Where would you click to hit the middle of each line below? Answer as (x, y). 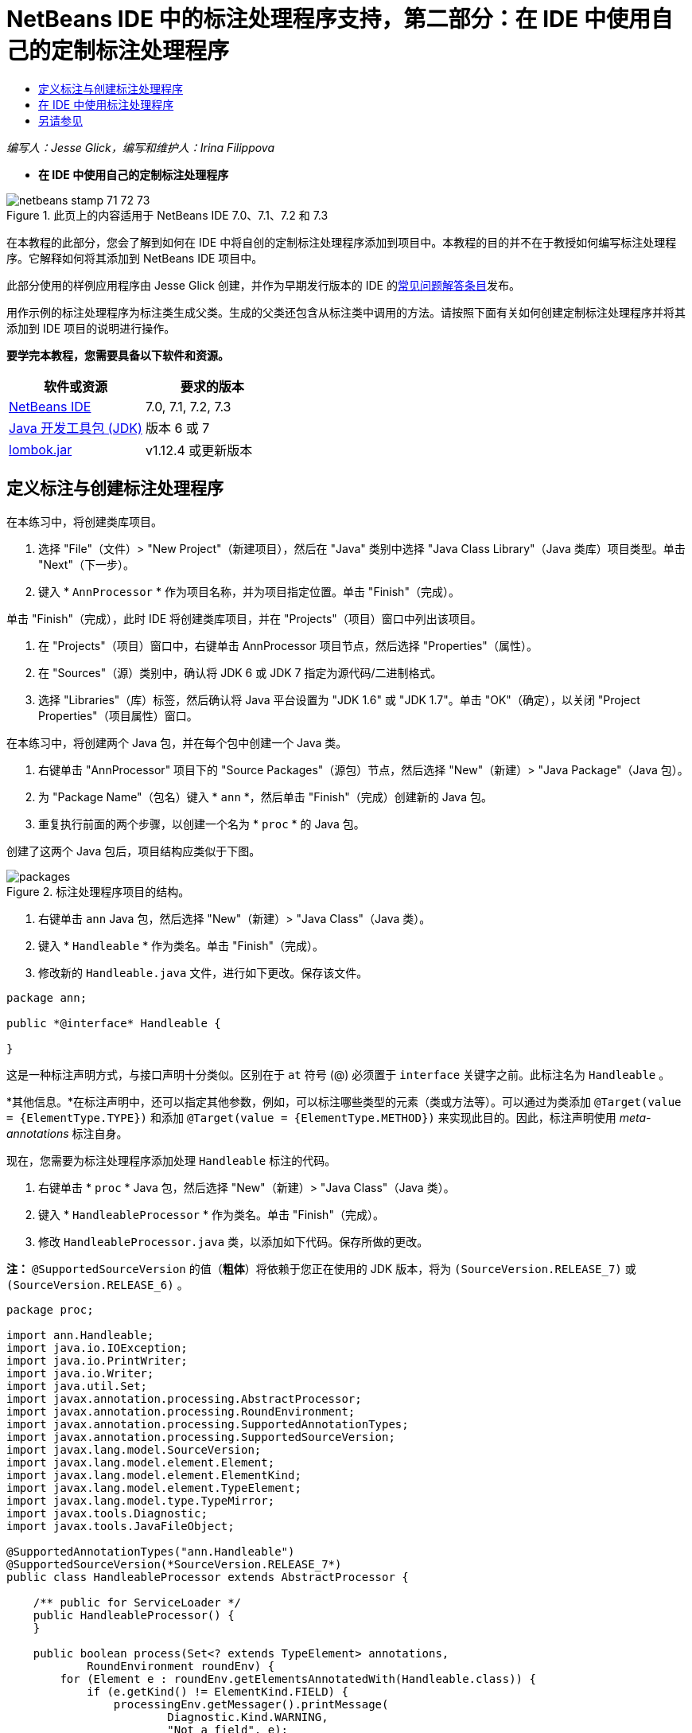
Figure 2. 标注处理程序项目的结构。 (98, 891)
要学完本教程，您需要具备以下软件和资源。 (118, 355)
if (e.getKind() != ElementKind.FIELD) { (218, 1691)
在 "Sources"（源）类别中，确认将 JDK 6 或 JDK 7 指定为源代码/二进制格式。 (240, 672)
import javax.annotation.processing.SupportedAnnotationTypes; (208, 1424)
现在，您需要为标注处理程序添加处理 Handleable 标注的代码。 (171, 1160)
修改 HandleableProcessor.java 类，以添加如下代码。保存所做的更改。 (233, 1241)
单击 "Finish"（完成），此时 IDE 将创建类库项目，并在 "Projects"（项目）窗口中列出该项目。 (244, 618)
